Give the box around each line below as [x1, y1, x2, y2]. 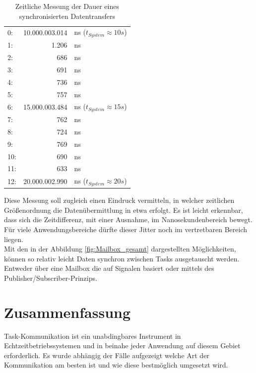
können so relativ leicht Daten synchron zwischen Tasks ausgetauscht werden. [4, 253, 240, 263]
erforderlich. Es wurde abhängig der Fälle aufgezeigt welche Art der [4, 350, 209, 360]
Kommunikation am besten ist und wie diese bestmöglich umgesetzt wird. [4, 360, 228, 370]
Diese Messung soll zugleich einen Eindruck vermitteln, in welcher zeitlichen [4, 195, 235, 205]
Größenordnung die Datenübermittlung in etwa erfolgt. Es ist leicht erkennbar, [4, 204, 243, 215]
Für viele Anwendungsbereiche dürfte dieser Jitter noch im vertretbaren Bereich [4, 224, 248, 235]
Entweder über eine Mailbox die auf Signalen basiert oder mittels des [4, 263, 214, 273]
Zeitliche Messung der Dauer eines [15, 1, 119, 11]
